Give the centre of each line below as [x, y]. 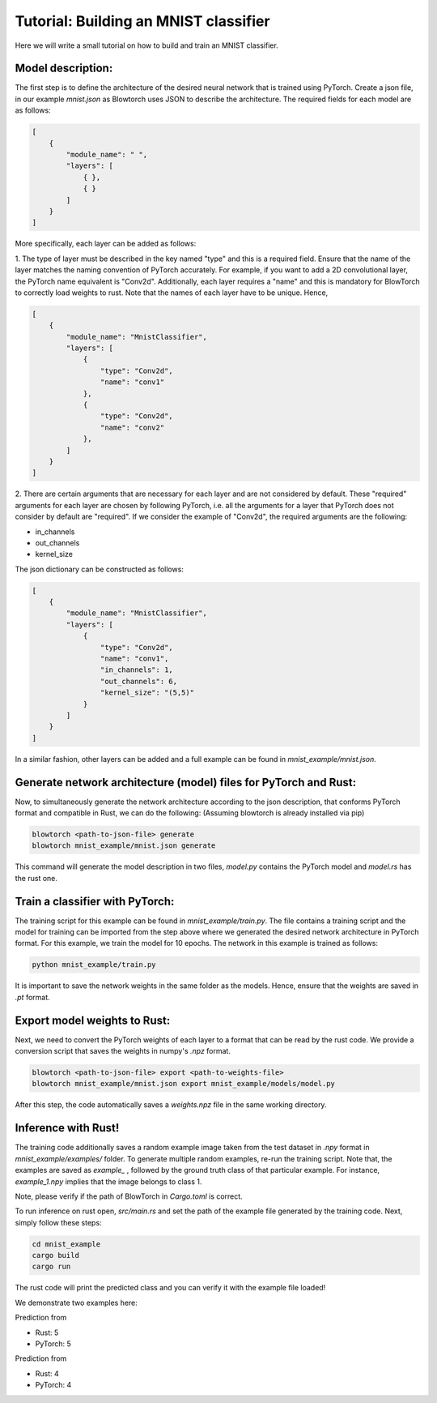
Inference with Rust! [67, 1128]
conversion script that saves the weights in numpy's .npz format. [123, 1051]
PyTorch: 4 [53, 1385]
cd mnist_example [66, 1244]
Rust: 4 [47, 1373]
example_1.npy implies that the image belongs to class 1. [108, 1181]
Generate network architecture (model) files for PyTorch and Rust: [185, 782]
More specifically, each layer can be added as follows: [106, 244]
